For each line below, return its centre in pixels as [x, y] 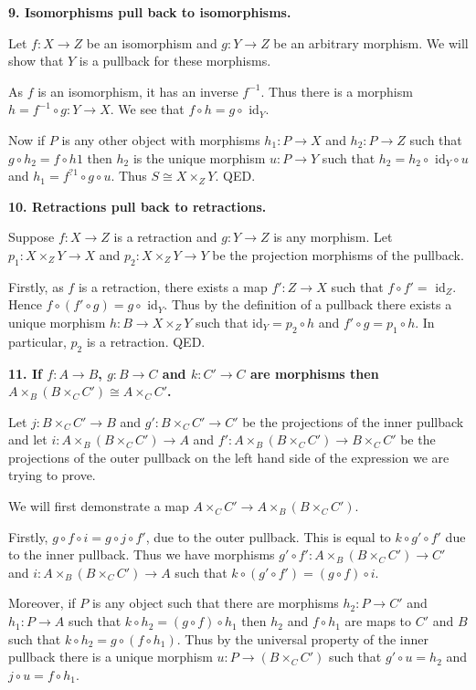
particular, [37, 341]
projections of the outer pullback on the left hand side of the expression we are [229, 457]
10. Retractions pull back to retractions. [138, 206]
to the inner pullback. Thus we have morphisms [142, 554]
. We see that [147, 109]
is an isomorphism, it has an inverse [138, 91]
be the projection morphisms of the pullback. [338, 254]
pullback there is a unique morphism [111, 657]
